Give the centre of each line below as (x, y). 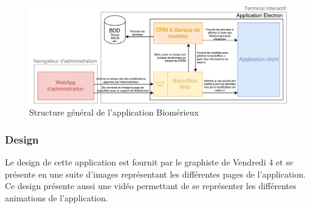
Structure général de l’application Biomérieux (114, 112)
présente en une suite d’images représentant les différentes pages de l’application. (155, 174)
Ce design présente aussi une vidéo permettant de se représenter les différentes (151, 186)
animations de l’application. (57, 197)
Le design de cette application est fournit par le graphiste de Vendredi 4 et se (149, 162)
